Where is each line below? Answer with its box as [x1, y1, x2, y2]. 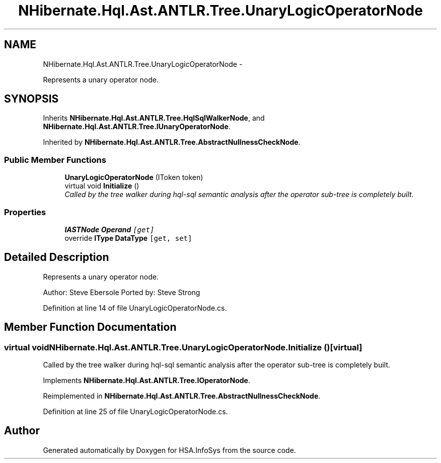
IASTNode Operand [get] [64, 225, 155, 234]
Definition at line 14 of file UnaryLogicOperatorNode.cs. [43, 303, 227, 312]
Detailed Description [4, 251, 109, 264]
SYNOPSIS [4, 92, 59, 106]
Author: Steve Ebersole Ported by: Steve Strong [43, 288, 200, 297]
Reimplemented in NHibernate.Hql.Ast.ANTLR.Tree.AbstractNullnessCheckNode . [43, 392, 321, 400]
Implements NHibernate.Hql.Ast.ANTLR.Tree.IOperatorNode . [43, 376, 250, 385]
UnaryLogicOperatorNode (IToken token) [64, 173, 203, 182]
